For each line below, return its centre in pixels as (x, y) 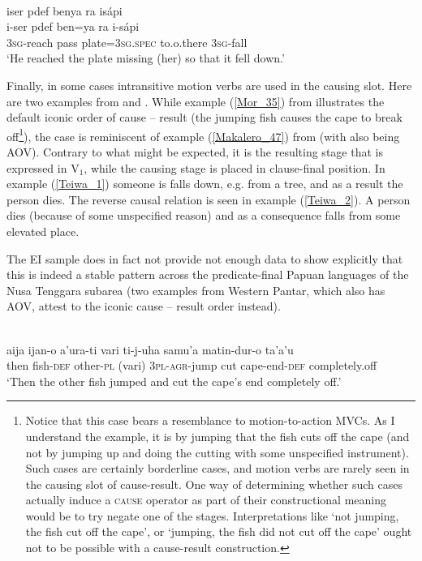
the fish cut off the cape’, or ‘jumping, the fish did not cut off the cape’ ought (219, 531)
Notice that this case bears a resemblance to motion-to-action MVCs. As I (210, 420)
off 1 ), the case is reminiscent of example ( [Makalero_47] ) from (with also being (203, 135)
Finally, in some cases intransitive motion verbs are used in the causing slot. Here (209, 85)
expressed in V (43, 167)
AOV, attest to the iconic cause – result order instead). (144, 306)
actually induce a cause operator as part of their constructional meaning (206, 500)
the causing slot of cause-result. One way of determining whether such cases (214, 484)
